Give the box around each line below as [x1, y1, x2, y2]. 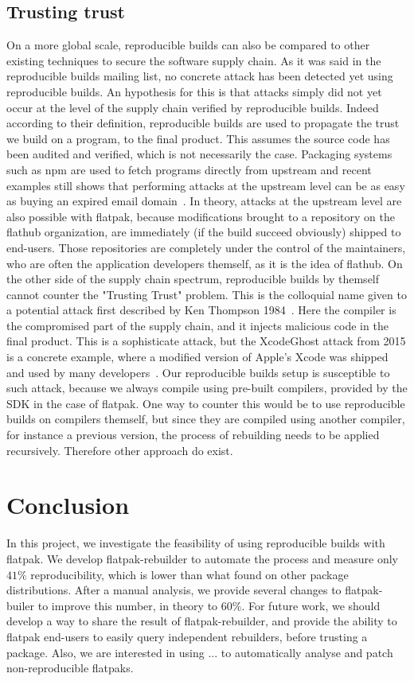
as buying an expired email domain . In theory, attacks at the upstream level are [6, 193, 402, 209]
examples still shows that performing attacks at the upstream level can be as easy [6, 177, 405, 193]
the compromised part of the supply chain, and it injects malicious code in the [6, 317, 389, 333]
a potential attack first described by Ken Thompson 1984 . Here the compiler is [6, 302, 396, 318]
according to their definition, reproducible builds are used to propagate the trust [6, 115, 400, 131]
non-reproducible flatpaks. [6, 660, 134, 676]
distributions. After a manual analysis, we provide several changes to [6, 582, 342, 598]
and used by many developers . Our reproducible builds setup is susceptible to [6, 364, 390, 380]
